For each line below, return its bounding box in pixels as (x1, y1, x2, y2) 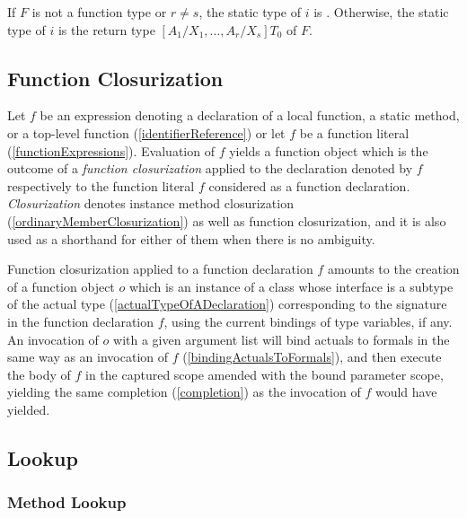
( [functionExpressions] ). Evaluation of (7, 141, 215, 160)
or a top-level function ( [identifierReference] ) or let (7, 123, 286, 142)
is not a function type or (31, 3, 167, 21)
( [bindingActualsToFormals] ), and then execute (182, 347, 442, 366)
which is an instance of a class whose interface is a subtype (128, 277, 454, 295)
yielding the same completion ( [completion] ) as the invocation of (7, 382, 361, 401)
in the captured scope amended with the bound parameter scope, (85, 364, 444, 383)
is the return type (57, 20, 155, 39)
